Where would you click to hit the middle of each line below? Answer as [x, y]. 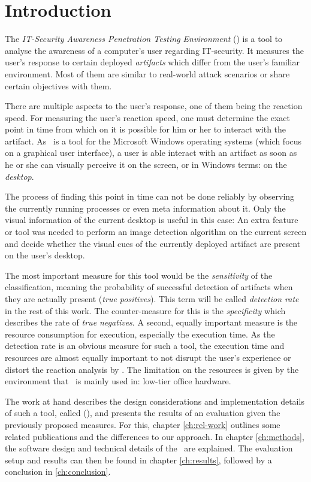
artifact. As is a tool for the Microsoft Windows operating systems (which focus [153, 141]
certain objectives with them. [58, 85]
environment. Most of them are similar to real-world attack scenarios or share [147, 73]
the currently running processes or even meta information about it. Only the [145, 208]
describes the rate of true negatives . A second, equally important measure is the [151, 322]
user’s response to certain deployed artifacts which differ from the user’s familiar [152, 62]
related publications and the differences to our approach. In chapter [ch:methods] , [155, 436]
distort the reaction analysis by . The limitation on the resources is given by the [152, 369]
